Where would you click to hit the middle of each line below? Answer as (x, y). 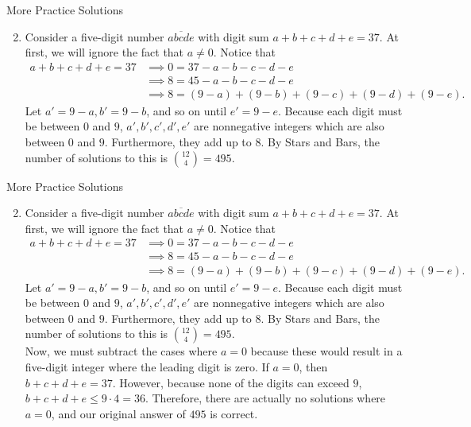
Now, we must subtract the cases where (121, 351)
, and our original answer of (118, 413)
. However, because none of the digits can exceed (231, 382)
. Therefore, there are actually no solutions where (265, 398)
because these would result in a (326, 351)
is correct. (234, 413)
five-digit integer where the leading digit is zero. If (147, 366)
